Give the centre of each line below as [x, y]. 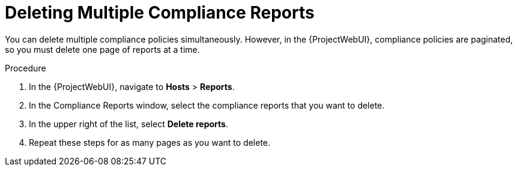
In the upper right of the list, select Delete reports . [128, 124]
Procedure [26, 68]
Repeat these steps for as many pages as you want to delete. [150, 142]
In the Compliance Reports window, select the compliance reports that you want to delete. [207, 105]
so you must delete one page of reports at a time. [102, 49]
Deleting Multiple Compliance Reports [160, 13]
